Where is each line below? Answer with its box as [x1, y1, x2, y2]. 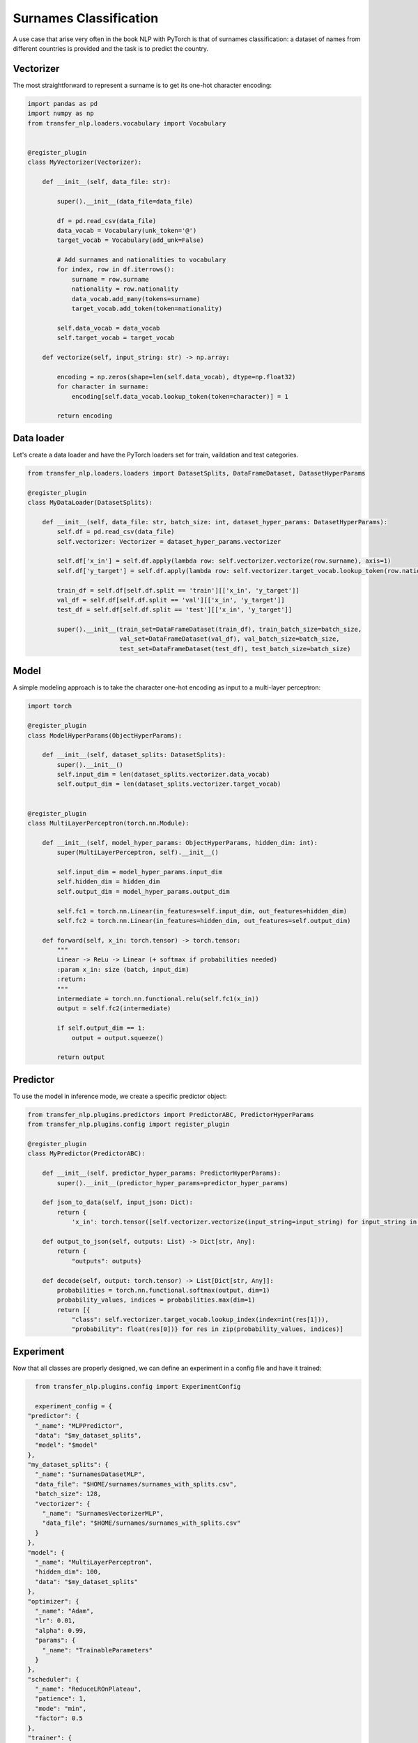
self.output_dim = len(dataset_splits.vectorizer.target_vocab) [56, 780, 281, 788]
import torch [27, 702, 72, 710]
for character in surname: [56, 383, 149, 390]
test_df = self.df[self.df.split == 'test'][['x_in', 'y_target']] [56, 606, 293, 614]
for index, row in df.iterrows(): [56, 266, 175, 273]
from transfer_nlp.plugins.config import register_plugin [27, 1120, 230, 1129]
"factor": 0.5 [35, 1714, 84, 1722]
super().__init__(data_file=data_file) [56, 197, 193, 205]
